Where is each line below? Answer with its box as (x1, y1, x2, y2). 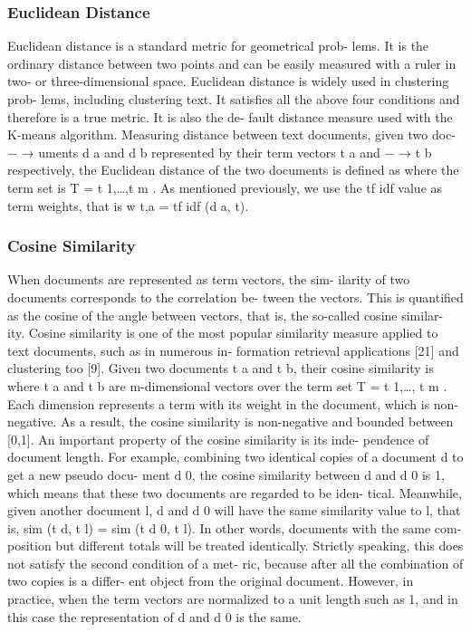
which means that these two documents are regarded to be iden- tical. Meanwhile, (7, 483, 462, 502)
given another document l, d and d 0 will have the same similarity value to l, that (7, 501, 461, 520)
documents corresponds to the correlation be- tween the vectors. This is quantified (7, 287, 464, 306)
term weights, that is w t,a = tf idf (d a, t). (7, 196, 249, 215)
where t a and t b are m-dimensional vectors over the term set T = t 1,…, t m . (7, 376, 447, 395)
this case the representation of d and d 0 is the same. (7, 607, 302, 626)
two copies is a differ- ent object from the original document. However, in (7, 571, 414, 590)
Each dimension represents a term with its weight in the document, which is (7, 394, 430, 413)
